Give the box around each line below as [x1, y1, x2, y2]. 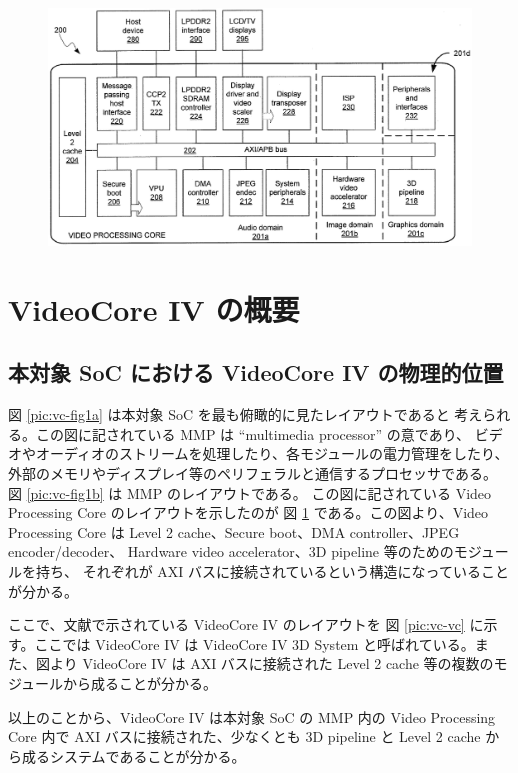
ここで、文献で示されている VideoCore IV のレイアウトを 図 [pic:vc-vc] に [8, 614, 484, 635]
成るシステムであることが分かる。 [21, 745, 246, 766]
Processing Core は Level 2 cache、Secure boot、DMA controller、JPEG [8, 521, 460, 542]
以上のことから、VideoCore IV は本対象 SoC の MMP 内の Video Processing [8, 706, 496, 727]
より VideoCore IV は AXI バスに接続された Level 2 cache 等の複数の [49, 653, 494, 674]
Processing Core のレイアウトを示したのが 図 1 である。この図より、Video [8, 502, 489, 523]
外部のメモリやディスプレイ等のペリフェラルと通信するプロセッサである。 [8, 463, 497, 484]
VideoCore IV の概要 [8, 288, 300, 329]
